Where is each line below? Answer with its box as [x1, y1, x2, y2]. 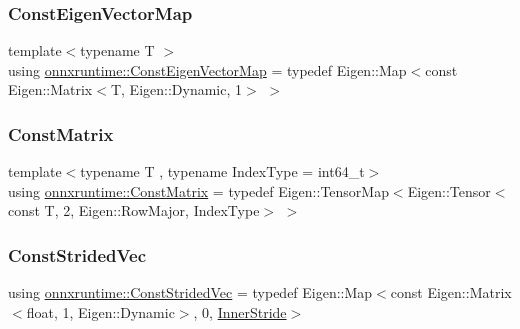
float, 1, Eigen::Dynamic [26, 301, 175, 322]
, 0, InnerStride [193, 301, 287, 322]
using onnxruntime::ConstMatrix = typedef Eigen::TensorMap [8, 180, 389, 201]
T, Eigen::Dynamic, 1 [110, 79, 243, 100]
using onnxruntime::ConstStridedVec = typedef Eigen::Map [8, 282, 373, 303]
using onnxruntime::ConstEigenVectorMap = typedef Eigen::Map [8, 59, 407, 80]
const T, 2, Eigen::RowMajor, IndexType [8, 200, 260, 221]
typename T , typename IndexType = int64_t [80, 161, 365, 182]
